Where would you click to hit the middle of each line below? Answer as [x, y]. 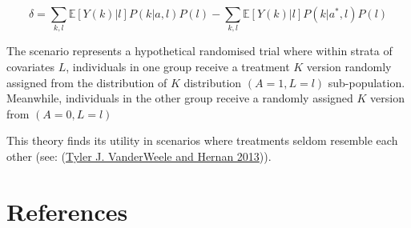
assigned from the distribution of [87, 82]
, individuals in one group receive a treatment [178, 66]
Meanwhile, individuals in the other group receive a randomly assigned [180, 98]
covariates [30, 66]
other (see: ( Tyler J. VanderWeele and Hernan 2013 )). [139, 156]
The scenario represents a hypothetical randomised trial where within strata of [199, 51]
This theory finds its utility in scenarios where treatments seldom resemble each [202, 140]
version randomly [349, 66]
